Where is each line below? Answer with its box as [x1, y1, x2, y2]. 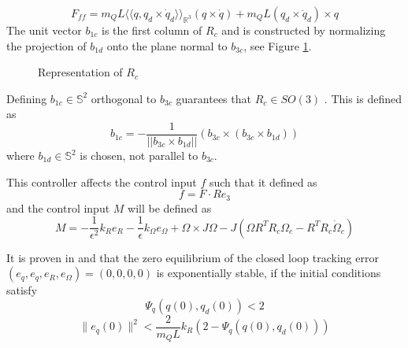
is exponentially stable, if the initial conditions [156, 265, 381, 281]
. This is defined [324, 90, 402, 106]
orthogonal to [91, 90, 157, 106]
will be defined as [128, 199, 212, 216]
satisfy [6, 282, 38, 298]
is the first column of [101, 22, 202, 38]
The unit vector [6, 22, 82, 38]
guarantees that [176, 90, 251, 106]
